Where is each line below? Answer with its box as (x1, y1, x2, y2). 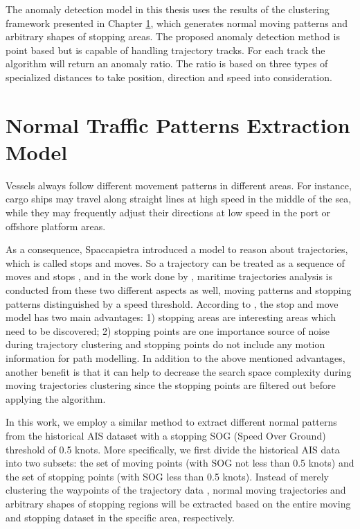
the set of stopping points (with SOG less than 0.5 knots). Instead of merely (6, 469, 329, 483)
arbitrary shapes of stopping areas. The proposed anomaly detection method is (6, 29, 340, 44)
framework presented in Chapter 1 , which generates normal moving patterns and (6, 15, 348, 30)
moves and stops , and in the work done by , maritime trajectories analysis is (6, 269, 333, 284)
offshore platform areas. (6, 218, 106, 233)
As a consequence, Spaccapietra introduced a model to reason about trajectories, (6, 242, 348, 257)
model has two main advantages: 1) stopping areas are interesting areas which (6, 310, 336, 324)
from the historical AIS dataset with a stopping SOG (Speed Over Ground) (6, 428, 326, 442)
